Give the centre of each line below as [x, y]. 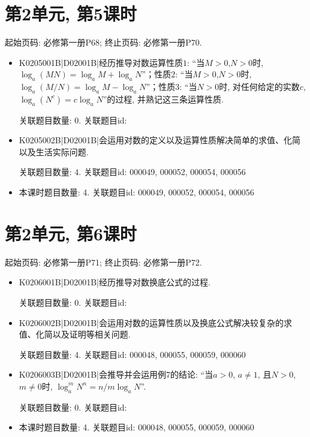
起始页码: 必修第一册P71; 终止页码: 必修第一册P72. [103, 262]
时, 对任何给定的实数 [259, 87]
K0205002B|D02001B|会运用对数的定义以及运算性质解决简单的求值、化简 [159, 140]
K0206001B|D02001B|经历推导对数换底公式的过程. [115, 282]
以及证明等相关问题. [91, 334]
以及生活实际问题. [54, 151]
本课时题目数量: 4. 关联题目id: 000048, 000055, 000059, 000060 [136, 427]
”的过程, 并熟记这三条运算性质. [163, 99]
